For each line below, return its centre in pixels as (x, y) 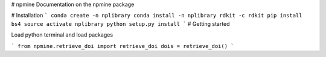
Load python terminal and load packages (62, 35)
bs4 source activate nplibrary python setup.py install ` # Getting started (120, 23)
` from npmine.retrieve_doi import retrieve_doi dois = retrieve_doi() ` (123, 46)
